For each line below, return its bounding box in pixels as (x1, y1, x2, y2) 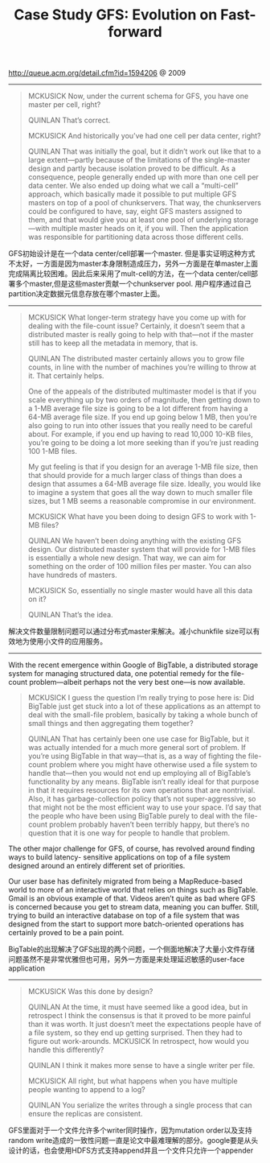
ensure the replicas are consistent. (27, 1109, 143, 1119)
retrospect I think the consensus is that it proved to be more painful (27, 1011, 252, 1021)
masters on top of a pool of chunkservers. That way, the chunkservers (27, 198, 261, 208)
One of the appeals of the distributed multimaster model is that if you (27, 386, 257, 396)
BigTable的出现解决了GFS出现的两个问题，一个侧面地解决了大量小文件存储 (8, 944, 256, 955)
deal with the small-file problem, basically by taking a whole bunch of (27, 710, 259, 720)
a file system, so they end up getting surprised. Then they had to (27, 1028, 243, 1037)
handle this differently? (27, 1045, 104, 1055)
